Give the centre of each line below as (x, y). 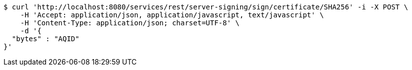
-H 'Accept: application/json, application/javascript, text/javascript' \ (172, 15)
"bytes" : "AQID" (45, 39)
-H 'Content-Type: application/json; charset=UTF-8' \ (130, 23)
